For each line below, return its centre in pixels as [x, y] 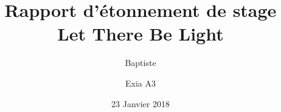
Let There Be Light [140, 34]
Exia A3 [140, 83]
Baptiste [140, 63]
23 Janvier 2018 [140, 103]
